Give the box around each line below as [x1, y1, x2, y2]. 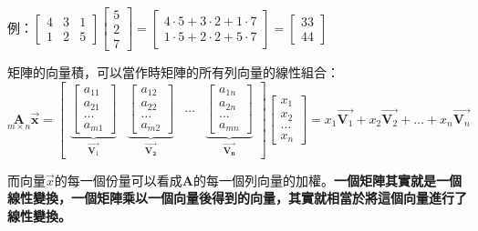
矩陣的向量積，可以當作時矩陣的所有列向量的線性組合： [7, 63, 339, 82]
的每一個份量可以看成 [54, 170, 182, 189]
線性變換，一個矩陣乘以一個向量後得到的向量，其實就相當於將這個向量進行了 [7, 188, 467, 207]
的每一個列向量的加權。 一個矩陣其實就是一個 [192, 170, 462, 189]
